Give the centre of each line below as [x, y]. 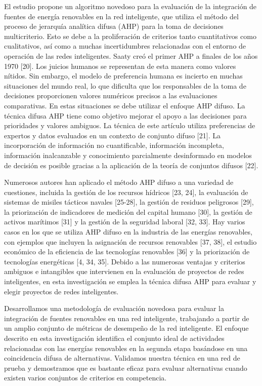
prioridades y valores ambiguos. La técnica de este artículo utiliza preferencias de [130, 125]
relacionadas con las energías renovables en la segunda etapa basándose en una [126, 348]
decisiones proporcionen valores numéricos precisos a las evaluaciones [111, 95]
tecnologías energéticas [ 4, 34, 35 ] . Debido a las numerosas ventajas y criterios [125, 261]
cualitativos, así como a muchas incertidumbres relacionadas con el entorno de [125, 46]
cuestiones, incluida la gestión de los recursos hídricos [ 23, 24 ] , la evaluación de [126, 192]
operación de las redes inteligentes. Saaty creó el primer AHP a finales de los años [131, 55]
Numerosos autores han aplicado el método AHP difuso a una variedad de [119, 182]
